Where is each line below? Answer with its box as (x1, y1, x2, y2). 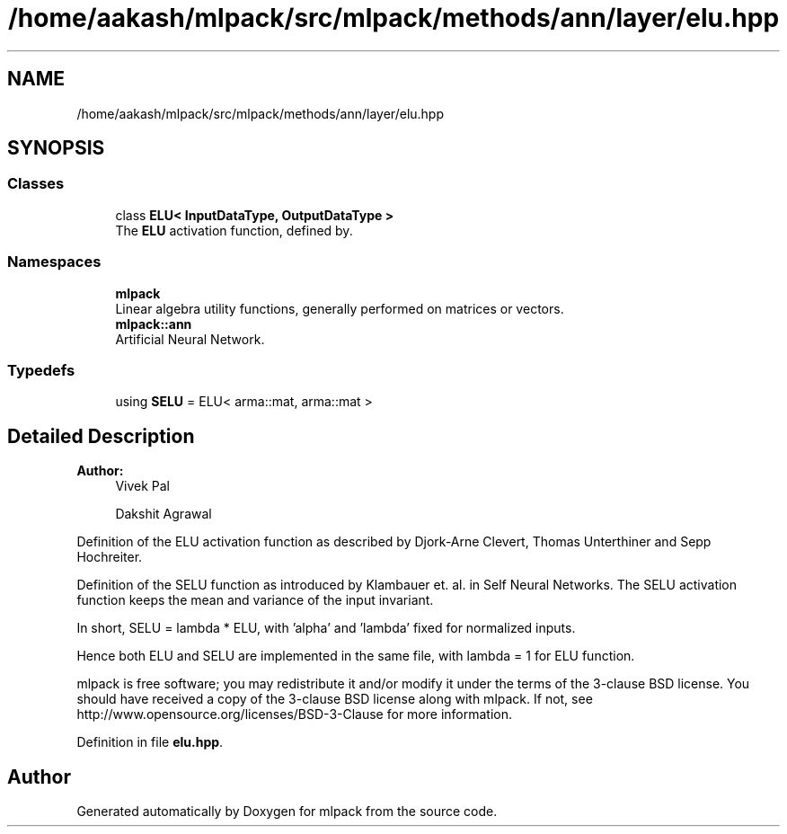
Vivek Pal (115, 478, 171, 494)
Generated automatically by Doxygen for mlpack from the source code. (76, 803, 498, 819)
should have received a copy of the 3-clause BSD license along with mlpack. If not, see (76, 691, 593, 707)
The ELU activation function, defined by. (115, 222, 353, 238)
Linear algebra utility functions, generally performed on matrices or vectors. (115, 300, 564, 316)
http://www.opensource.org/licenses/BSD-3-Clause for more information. (76, 706, 512, 723)
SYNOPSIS (7, 137, 105, 160)
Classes (7, 174, 65, 193)
